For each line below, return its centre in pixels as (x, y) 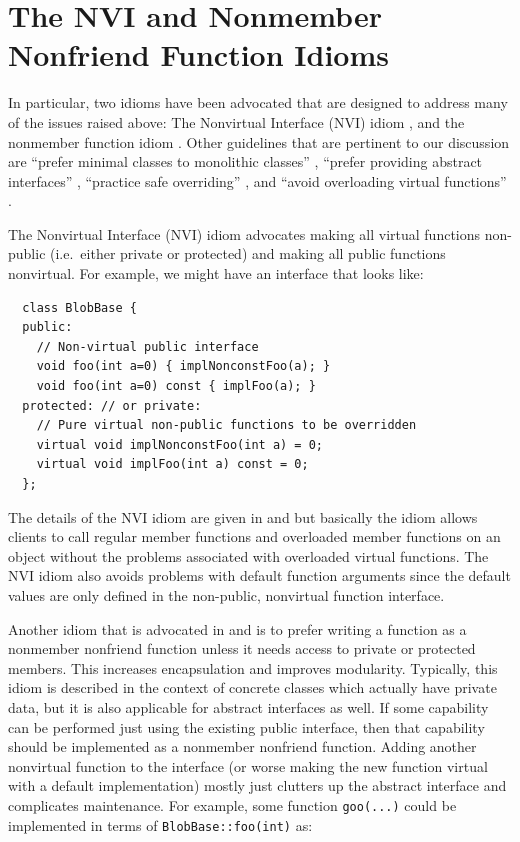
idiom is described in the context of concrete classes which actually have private (252, 687)
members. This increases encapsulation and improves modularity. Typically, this (253, 667)
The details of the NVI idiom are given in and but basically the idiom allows (243, 516)
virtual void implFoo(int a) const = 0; (172, 464)
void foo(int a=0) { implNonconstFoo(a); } (183, 366)
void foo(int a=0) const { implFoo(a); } (176, 386)
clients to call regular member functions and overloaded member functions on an (254, 536)
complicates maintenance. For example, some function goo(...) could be (232, 804)
